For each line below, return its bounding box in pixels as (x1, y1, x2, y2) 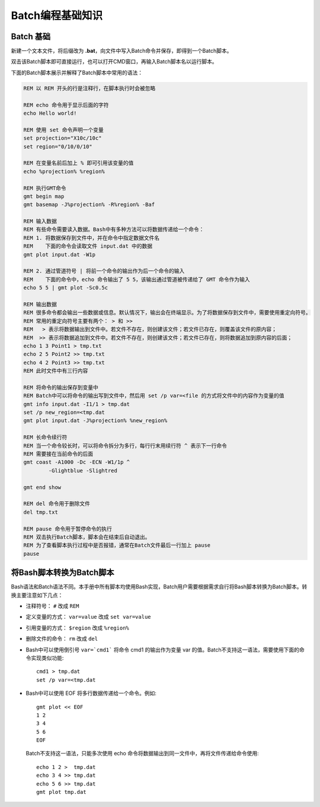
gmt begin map (23, 193, 65, 200)
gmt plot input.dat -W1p (23, 251, 96, 258)
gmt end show (23, 484, 62, 490)
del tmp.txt (23, 508, 59, 515)
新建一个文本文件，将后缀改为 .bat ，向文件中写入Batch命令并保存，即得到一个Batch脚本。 (11, 48, 232, 55)
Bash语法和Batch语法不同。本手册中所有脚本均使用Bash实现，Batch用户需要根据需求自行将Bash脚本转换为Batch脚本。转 (11, 583, 308, 590)
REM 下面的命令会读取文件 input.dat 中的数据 (23, 243, 153, 249)
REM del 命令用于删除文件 (23, 501, 91, 507)
